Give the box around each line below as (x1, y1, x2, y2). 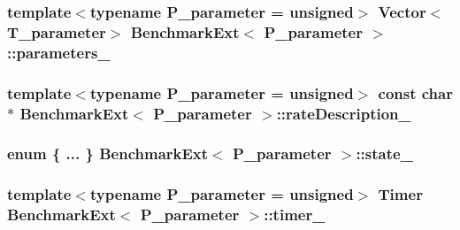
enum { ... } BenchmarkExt (7, 142, 209, 165)
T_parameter (7, 20, 106, 42)
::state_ (356, 142, 413, 165)
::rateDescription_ (276, 102, 411, 124)
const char (378, 81, 453, 103)
